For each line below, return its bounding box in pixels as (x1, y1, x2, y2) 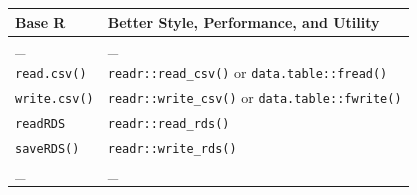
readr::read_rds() (107, 117, 230, 131)
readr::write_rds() (107, 141, 237, 156)
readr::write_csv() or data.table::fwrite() (107, 87, 402, 108)
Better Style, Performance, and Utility (107, 11, 380, 32)
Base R (15, 11, 66, 32)
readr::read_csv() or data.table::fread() (107, 62, 388, 83)
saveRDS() (15, 141, 80, 156)
